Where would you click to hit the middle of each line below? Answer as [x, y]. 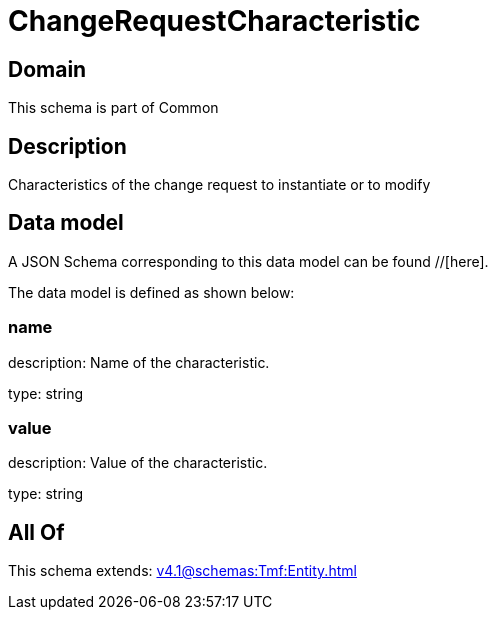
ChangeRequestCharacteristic [214, 21]
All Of [36, 532]
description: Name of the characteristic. [139, 362]
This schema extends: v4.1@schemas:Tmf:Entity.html [182, 571]
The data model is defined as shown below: [151, 292]
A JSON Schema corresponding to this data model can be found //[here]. [248, 261]
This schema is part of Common [113, 108]
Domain [47, 69]
